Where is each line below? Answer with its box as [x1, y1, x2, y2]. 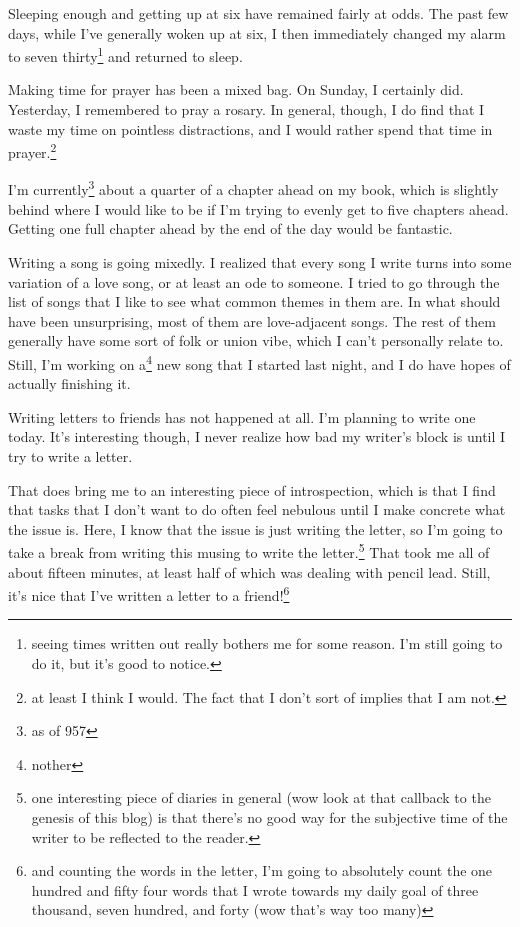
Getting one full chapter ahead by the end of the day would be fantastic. [8, 218, 453, 239]
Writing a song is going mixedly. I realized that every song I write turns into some [8, 251, 512, 272]
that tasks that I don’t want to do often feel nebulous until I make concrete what [8, 499, 506, 520]
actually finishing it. [8, 373, 131, 394]
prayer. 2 [8, 139, 57, 162]
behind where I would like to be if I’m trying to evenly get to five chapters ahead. [8, 198, 509, 219]
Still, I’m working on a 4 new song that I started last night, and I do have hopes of [8, 350, 511, 374]
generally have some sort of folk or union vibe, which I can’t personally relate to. [8, 330, 504, 351]
